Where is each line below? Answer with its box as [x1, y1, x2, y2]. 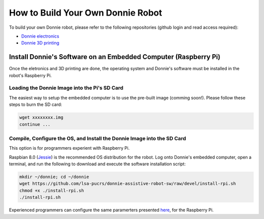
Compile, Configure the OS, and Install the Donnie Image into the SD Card [9, 135, 186, 141]
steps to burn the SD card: [9, 101, 62, 107]
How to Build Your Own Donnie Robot [9, 7, 162, 18]
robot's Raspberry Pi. [9, 72, 52, 78]
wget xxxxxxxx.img [19, 115, 64, 120]
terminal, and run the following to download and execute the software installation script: [9, 161, 186, 167]
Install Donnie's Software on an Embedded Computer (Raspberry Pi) [9, 53, 220, 61]
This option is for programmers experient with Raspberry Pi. [9, 145, 130, 151]
